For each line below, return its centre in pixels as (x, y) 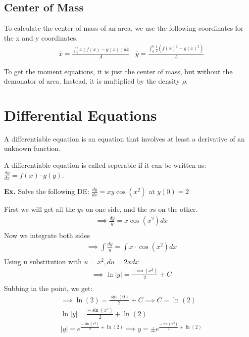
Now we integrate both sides (47, 235)
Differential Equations (80, 115)
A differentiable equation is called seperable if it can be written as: (105, 165)
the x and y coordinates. (41, 37)
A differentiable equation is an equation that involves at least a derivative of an (124, 138)
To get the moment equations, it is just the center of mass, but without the (118, 71)
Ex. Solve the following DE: (47, 191)
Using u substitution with (43, 261)
